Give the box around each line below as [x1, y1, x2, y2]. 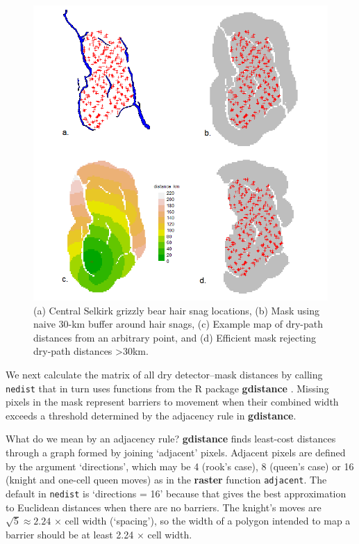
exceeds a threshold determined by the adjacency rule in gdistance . [6, 408, 297, 422]
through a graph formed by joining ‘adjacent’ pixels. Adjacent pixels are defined [6, 445, 346, 459]
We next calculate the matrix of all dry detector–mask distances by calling [6, 367, 323, 381]
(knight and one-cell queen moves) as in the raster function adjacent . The [6, 472, 327, 487]
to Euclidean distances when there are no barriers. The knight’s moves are [6, 499, 322, 514]
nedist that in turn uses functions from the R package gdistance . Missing [6, 381, 329, 395]
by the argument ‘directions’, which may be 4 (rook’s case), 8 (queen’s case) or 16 [6, 458, 354, 473]
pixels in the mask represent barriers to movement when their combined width [6, 394, 339, 409]
